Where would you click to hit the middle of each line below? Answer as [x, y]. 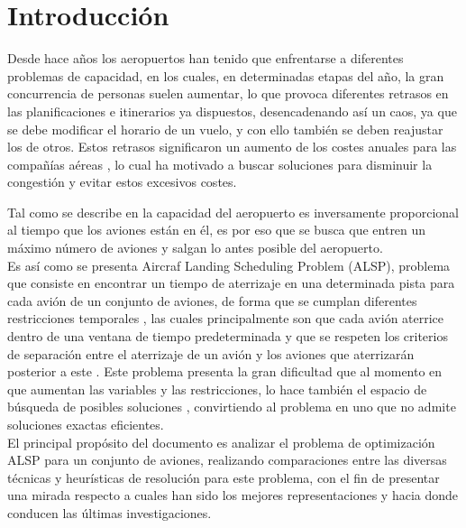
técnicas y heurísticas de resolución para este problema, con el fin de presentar [224, 477]
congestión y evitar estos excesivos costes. [122, 182]
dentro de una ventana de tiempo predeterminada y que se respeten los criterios [228, 336]
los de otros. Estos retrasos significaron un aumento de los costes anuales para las [232, 147]
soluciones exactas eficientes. [86, 424]
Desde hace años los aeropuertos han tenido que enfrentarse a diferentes [206, 58]
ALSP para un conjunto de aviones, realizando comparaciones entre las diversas [227, 460]
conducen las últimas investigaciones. [110, 512]
